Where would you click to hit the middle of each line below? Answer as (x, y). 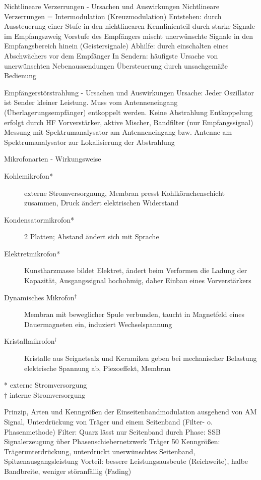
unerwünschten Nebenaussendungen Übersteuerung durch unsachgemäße (116, 65)
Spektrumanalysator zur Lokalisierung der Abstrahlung (89, 142)
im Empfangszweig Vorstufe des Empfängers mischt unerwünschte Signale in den (129, 36)
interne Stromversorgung (47, 394)
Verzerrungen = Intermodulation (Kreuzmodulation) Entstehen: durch (113, 16)
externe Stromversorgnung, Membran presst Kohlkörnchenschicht (125, 193)
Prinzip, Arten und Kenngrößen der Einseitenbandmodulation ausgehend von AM (130, 412)
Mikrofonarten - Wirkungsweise (53, 159)
